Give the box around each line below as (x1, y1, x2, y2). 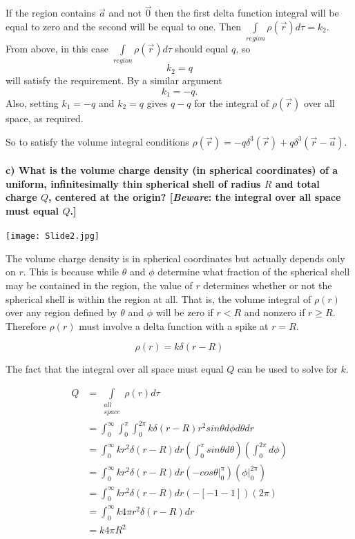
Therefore (6, 318, 46, 333)
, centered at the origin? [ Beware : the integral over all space (48, 190, 341, 204)
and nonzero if (244, 305, 305, 320)
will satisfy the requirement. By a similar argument (6, 72, 222, 87)
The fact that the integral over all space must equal (6, 362, 224, 376)
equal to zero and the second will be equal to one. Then (6, 19, 242, 33)
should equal (175, 41, 229, 56)
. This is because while (23, 264, 119, 279)
